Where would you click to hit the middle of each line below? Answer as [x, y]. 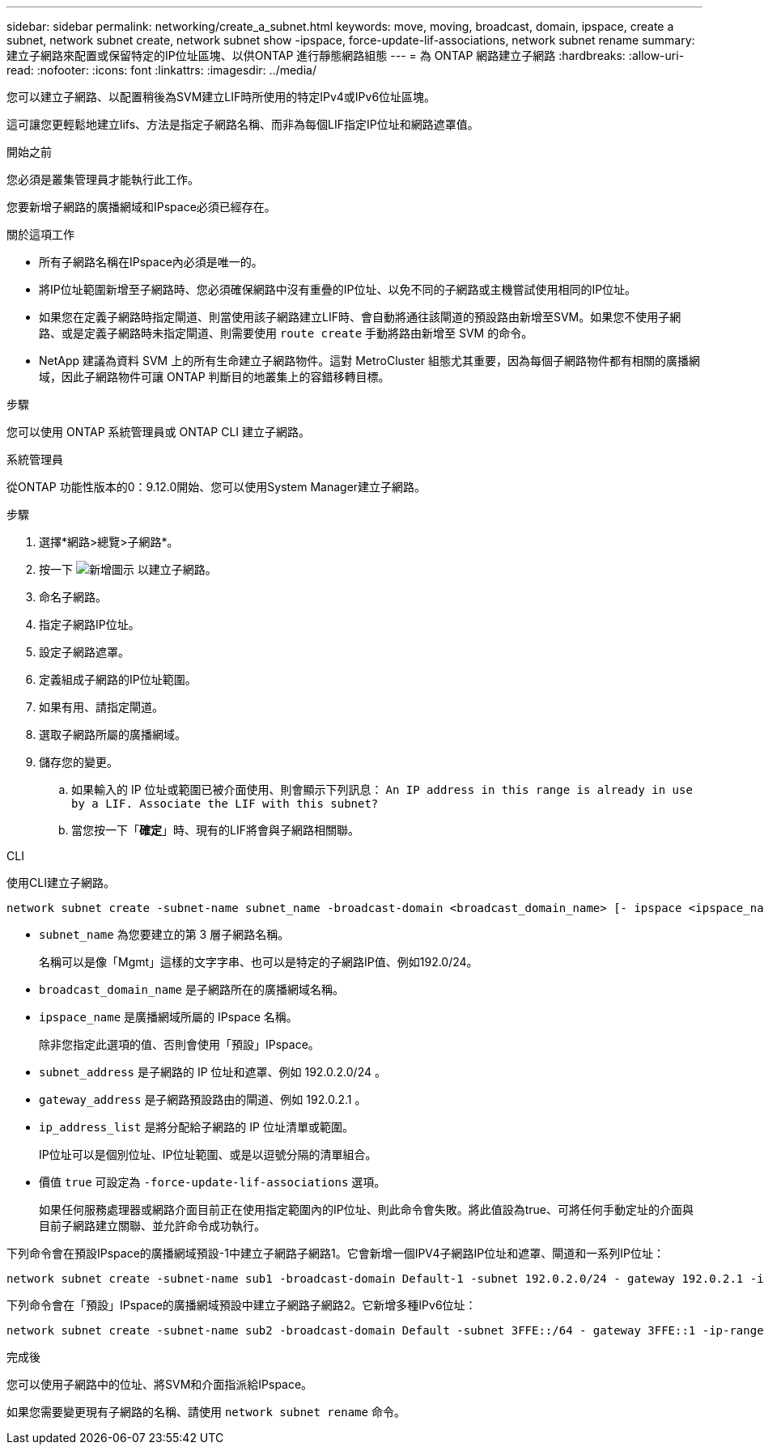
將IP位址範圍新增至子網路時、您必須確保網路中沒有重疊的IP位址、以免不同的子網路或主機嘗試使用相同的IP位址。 [338, 289]
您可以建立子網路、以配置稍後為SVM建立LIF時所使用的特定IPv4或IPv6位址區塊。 [221, 97]
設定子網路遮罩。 [84, 652]
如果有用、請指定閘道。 [101, 707]
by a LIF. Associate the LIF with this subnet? [225, 804]
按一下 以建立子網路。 [128, 569]
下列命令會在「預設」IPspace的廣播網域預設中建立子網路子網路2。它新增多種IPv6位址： [242, 1305]
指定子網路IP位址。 [89, 624]
